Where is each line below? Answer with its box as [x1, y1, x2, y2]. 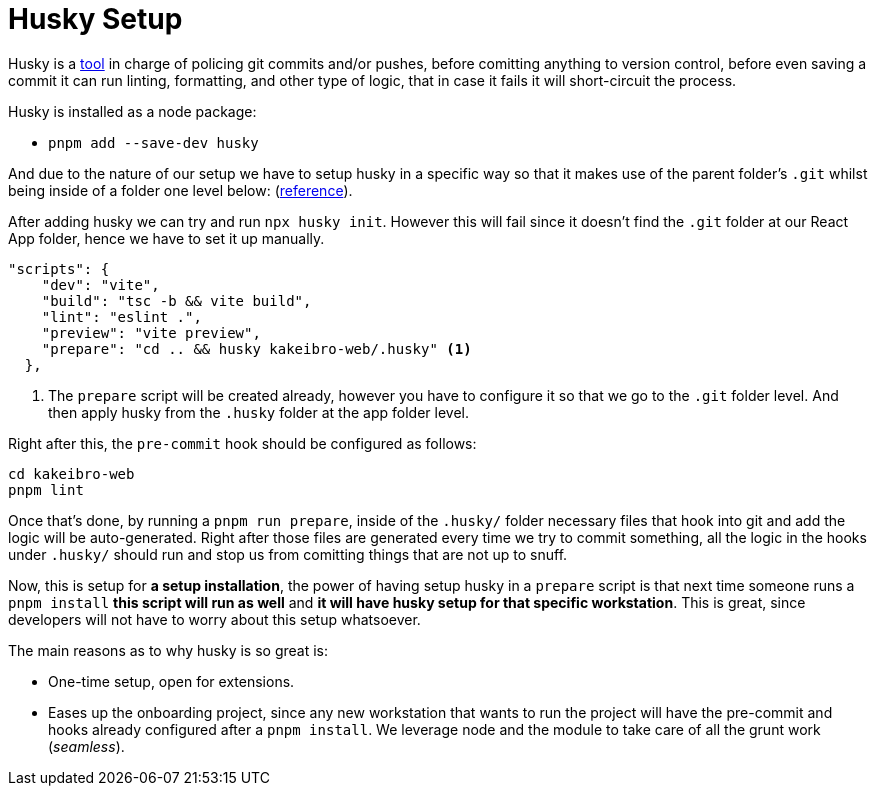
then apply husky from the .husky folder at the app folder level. [48, 403, 469, 421]
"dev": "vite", [41, 276, 160, 293]
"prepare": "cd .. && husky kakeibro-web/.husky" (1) [41, 340, 472, 357]
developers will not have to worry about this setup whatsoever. [8, 610, 421, 628]
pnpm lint [8, 481, 84, 498]
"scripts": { [8, 260, 110, 277]
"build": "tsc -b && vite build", [41, 292, 312, 309]
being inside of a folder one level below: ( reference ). [8, 181, 353, 199]
